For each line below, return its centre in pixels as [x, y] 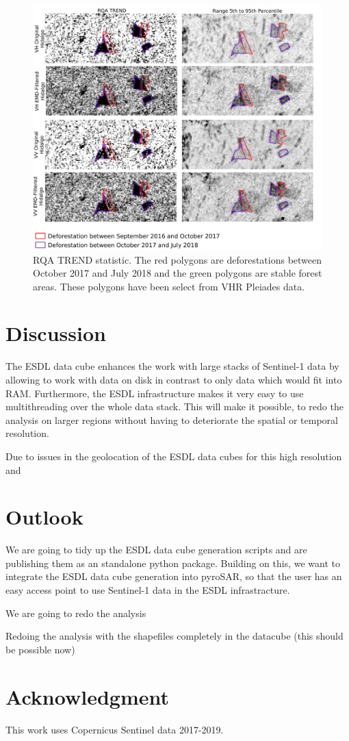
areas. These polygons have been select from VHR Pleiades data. [169, 286]
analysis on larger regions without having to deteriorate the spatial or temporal [172, 419]
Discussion [56, 333]
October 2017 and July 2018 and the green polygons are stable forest [178, 273]
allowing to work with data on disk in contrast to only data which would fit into [174, 380]
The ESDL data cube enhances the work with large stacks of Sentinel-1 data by [172, 366]
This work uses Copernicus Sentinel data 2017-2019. [115, 729]
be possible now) [40, 649]
